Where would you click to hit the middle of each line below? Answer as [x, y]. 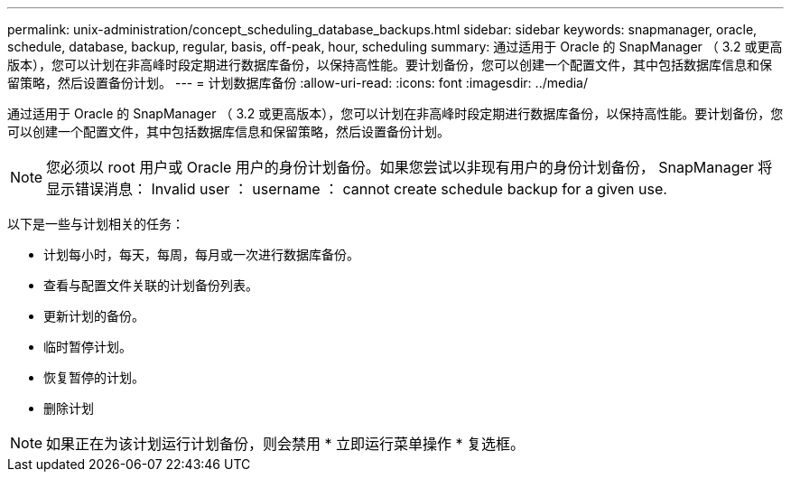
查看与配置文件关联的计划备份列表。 [151, 285]
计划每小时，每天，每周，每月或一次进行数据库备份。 [201, 254]
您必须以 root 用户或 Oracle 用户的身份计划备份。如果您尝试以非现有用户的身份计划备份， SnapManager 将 [409, 167]
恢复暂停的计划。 [94, 377]
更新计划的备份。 [94, 316]
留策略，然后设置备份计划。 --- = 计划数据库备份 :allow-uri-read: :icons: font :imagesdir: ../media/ [298, 83]
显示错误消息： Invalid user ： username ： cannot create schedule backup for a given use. [357, 189]
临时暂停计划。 [88, 347]
